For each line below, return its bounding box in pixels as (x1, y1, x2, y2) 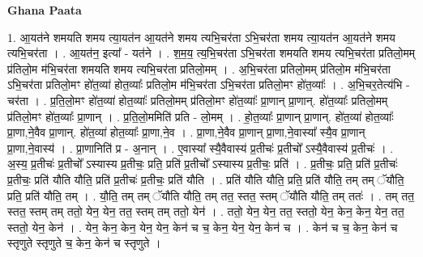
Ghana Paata (7, 2, 82, 18)
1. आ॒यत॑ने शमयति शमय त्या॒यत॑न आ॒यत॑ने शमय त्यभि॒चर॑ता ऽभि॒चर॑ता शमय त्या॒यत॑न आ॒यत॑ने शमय (7, 28, 395, 45)
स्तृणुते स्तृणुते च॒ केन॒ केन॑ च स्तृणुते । (7, 234, 161, 251)
